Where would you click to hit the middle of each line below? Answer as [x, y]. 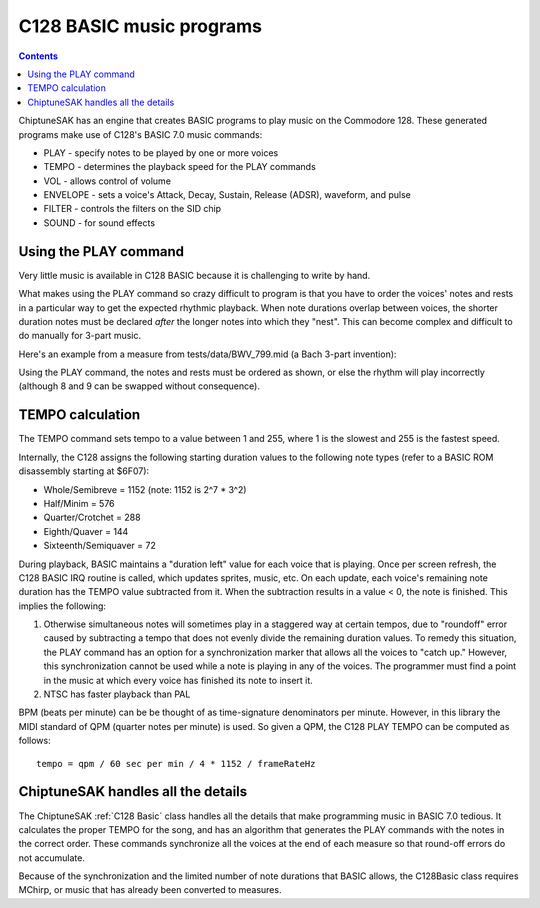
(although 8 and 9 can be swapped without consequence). [139, 386]
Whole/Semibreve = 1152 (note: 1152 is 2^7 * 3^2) [145, 489]
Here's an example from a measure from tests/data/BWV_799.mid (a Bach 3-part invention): [207, 354]
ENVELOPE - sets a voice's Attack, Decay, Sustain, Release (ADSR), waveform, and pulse [227, 195]
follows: [34, 741]
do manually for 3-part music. [80, 336]
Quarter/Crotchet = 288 [92, 517]
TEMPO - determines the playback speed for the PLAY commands [180, 167]
